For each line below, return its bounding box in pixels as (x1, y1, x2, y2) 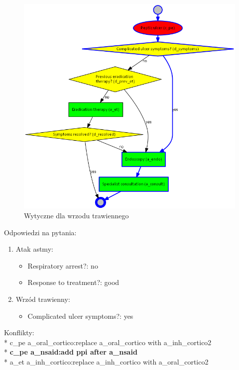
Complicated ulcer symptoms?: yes (27, 310, 133, 321)
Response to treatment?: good (27, 277, 119, 287)
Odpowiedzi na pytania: (4, 227, 77, 237)
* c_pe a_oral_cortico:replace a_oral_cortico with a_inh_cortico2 (4, 337, 212, 347)
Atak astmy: (15, 244, 53, 254)
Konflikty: (4, 327, 34, 338)
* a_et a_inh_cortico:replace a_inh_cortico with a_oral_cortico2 (4, 357, 209, 367)
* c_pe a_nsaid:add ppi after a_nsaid (4, 347, 137, 357)
